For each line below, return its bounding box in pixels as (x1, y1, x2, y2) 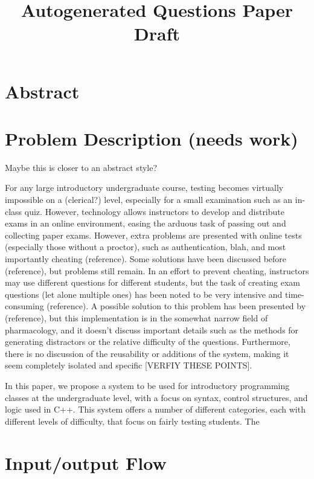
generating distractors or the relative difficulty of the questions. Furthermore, (5, 335, 290, 348)
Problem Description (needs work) (5, 126, 298, 150)
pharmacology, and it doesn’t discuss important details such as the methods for (5, 323, 299, 336)
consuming (5, 300, 44, 312)
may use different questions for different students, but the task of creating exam (5, 276, 301, 289)
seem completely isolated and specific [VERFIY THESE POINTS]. (5, 359, 252, 371)
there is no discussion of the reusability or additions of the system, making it (5, 347, 289, 359)
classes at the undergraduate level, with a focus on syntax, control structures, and (5, 391, 308, 403)
